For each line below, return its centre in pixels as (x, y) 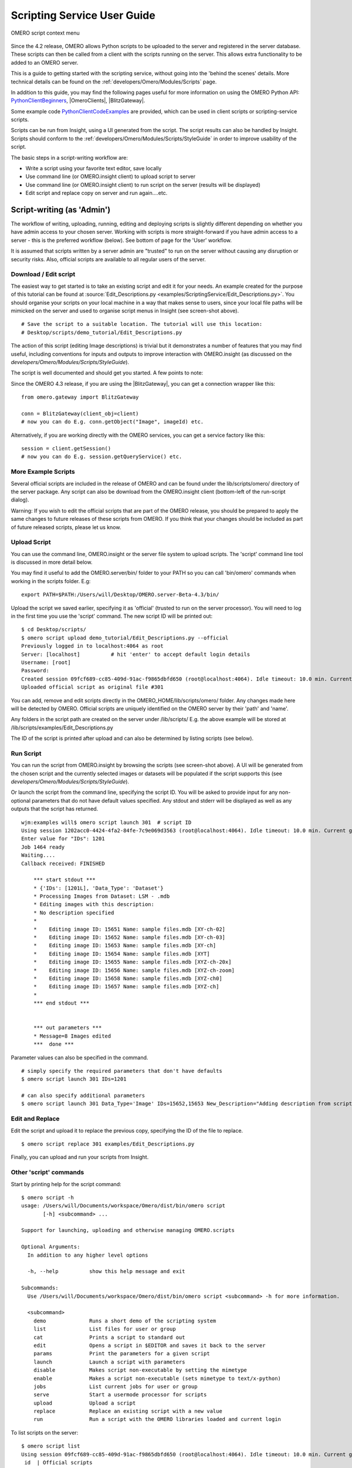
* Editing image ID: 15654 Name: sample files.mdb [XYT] (122, 954)
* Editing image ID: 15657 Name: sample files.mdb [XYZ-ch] (126, 987)
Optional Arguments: (51, 1247)
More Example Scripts (43, 472)
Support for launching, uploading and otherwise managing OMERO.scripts (128, 1230)
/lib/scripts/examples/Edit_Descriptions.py (62, 728)
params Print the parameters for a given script (122, 1354)
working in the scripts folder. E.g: (51, 581)
